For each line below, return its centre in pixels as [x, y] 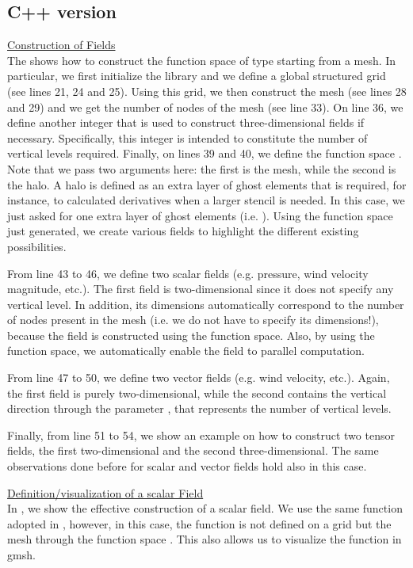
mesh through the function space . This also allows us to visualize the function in [205, 539]
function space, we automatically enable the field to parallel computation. [186, 351]
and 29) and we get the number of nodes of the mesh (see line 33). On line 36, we [205, 107]
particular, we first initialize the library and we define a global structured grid [197, 76]
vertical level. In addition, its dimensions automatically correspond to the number [206, 304]
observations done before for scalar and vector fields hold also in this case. [187, 466]
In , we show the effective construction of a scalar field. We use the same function [205, 508]
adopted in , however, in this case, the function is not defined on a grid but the [199, 523]
